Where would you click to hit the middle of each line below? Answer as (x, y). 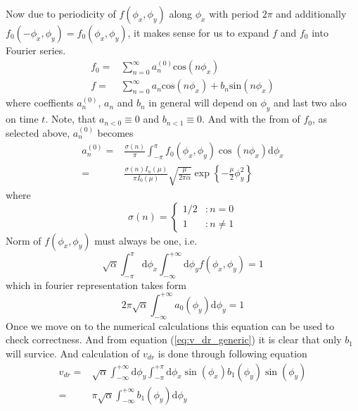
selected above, (38, 132)
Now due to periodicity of (61, 13)
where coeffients (40, 103)
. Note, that (71, 119)
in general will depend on (203, 103)
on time (22, 119)
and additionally (311, 13)
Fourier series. (36, 50)
